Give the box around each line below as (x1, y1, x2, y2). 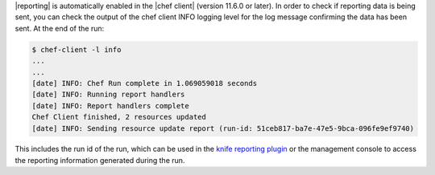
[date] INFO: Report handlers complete (31, 101, 189, 110)
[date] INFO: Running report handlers (31, 90, 185, 100)
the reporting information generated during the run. (14, 155, 185, 165)
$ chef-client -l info (31, 45, 122, 54)
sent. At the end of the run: (14, 23, 105, 33)
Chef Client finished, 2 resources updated (31, 112, 207, 122)
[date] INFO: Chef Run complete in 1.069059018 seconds (31, 79, 258, 87)
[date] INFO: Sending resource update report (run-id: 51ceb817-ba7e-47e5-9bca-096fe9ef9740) (31, 124, 415, 132)
